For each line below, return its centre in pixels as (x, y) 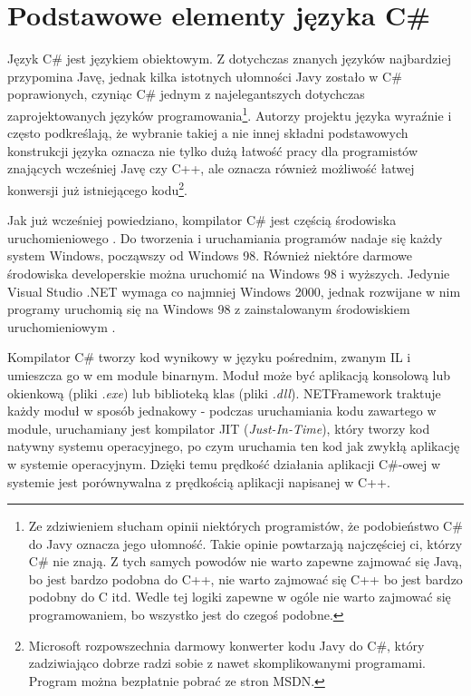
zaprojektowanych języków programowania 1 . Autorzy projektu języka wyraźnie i (230, 113)
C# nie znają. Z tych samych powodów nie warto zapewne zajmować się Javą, (245, 561)
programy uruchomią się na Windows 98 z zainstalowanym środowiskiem (209, 309)
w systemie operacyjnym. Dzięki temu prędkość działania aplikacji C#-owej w (224, 463)
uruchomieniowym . (62, 326)
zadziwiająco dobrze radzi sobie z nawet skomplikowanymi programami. (227, 663)
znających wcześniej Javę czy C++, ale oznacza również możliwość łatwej (211, 168)
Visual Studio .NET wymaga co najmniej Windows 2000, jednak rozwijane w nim (234, 291)
